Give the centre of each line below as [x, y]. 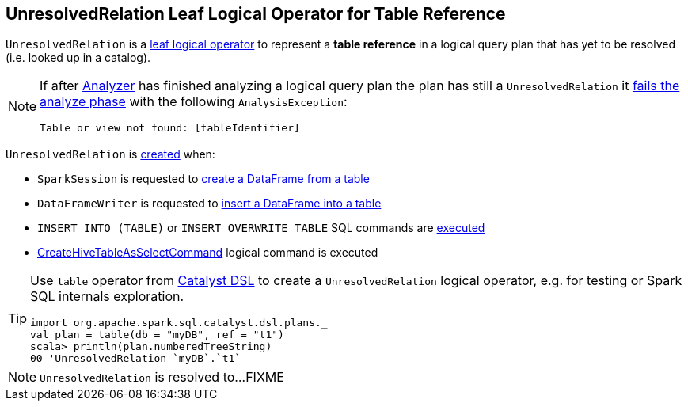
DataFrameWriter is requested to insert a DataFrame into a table [209, 203]
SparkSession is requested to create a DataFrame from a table [203, 179]
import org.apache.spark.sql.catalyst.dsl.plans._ [179, 323]
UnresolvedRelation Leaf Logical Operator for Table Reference [256, 14]
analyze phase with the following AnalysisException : [194, 102]
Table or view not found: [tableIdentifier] [170, 128]
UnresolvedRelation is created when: [110, 154]
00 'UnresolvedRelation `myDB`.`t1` [136, 359]
